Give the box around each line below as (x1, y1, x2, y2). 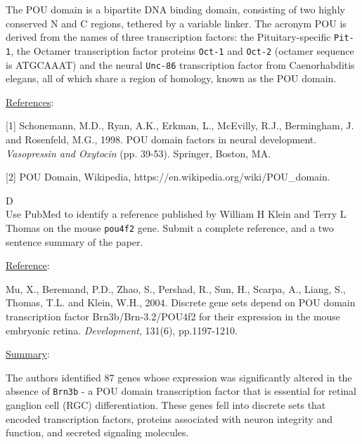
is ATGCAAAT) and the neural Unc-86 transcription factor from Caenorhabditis (6, 57, 355, 72)
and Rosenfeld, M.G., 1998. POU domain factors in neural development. (6, 131, 317, 146)
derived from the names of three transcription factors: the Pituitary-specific (6, 30, 331, 44)
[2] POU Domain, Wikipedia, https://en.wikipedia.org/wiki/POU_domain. (6, 169, 330, 184)
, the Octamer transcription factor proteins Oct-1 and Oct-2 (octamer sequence (11, 43, 354, 58)
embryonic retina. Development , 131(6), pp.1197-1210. (6, 322, 238, 337)
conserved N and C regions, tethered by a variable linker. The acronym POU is (6, 15, 347, 30)
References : (6, 94, 54, 109)
